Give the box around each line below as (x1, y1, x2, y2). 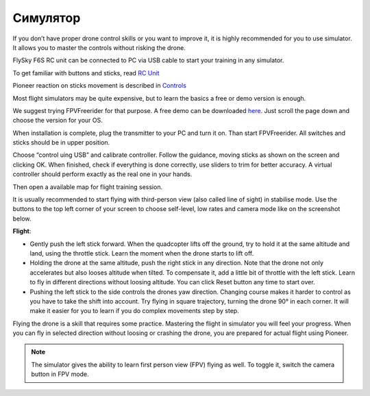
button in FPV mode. (31, 370, 89, 378)
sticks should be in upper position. (12, 138, 110, 147)
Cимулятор (12, 10, 81, 25)
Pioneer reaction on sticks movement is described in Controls (12, 82, 186, 90)
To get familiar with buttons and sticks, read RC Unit (12, 69, 160, 77)
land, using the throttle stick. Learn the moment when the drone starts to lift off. (29, 249, 254, 257)
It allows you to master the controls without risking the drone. (12, 43, 186, 51)
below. (12, 214, 32, 223)
